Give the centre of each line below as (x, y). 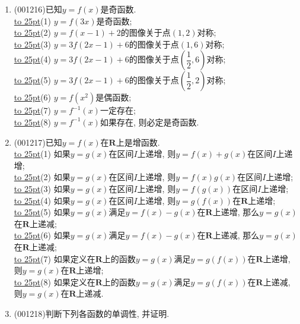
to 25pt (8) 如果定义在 (55, 281)
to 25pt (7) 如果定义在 (55, 258)
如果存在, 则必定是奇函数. (149, 122)
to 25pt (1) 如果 (42, 154)
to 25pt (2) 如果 (42, 177)
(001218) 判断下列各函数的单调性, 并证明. (92, 313)
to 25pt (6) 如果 (42, 235)
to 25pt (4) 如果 (42, 200)
